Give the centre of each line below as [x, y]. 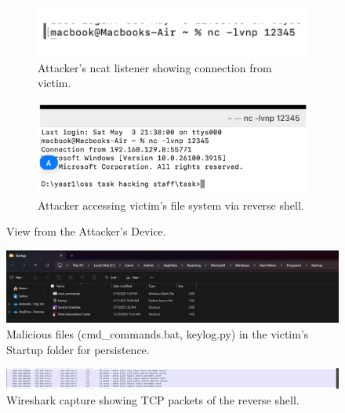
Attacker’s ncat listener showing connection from [155, 67]
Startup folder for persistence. [78, 349]
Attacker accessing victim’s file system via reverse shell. [171, 205]
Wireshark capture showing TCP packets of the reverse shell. [153, 399]
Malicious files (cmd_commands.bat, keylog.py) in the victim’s [158, 333]
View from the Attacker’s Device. [86, 231]
